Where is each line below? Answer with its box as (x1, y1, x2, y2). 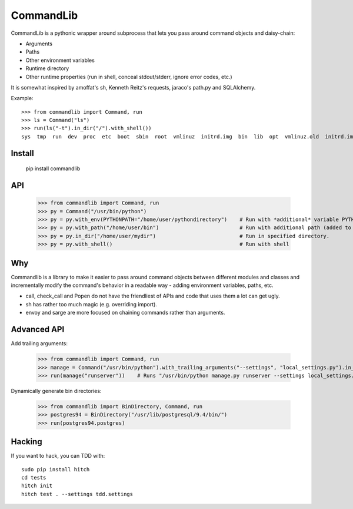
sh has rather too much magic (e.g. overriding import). (25, 300, 157, 308)
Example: (11, 95, 34, 102)
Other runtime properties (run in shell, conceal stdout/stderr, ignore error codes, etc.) (25, 73, 232, 80)
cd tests (21, 474, 46, 481)
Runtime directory (25, 65, 69, 72)
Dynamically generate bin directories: (11, 387, 102, 394)
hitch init (21, 482, 53, 489)
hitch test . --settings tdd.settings (21, 491, 134, 497)
